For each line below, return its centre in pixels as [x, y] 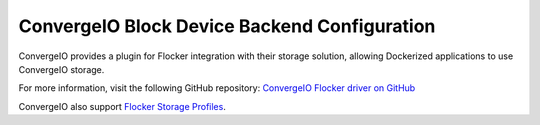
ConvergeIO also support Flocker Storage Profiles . [122, 106]
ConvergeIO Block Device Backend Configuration [227, 26]
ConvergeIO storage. [61, 69]
